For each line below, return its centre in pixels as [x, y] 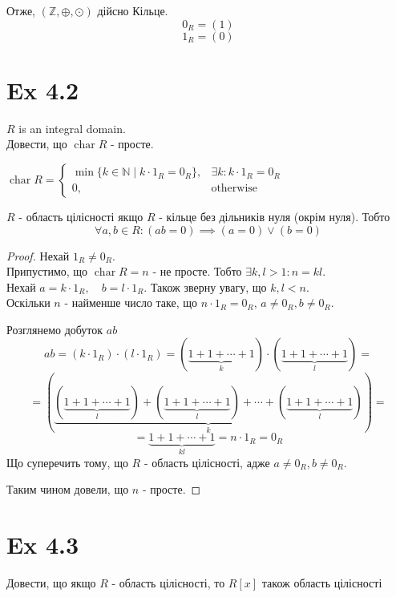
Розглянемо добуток [55, 329]
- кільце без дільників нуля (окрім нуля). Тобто [275, 216]
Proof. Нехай [38, 255]
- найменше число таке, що [131, 303]
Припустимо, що [47, 271]
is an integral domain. [72, 128]
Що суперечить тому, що [67, 462]
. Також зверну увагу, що [205, 286]
